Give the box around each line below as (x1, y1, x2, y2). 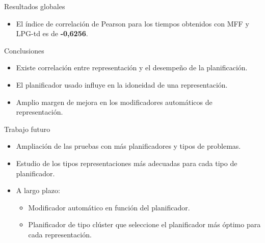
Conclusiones (4, 45, 44, 56)
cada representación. (28, 229, 92, 239)
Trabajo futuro (4, 123, 50, 134)
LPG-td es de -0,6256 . (16, 28, 88, 39)
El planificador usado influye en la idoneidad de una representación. (16, 79, 228, 90)
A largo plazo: (16, 185, 60, 196)
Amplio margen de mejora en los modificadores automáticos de (16, 96, 213, 107)
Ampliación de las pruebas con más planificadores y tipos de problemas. (16, 141, 241, 151)
